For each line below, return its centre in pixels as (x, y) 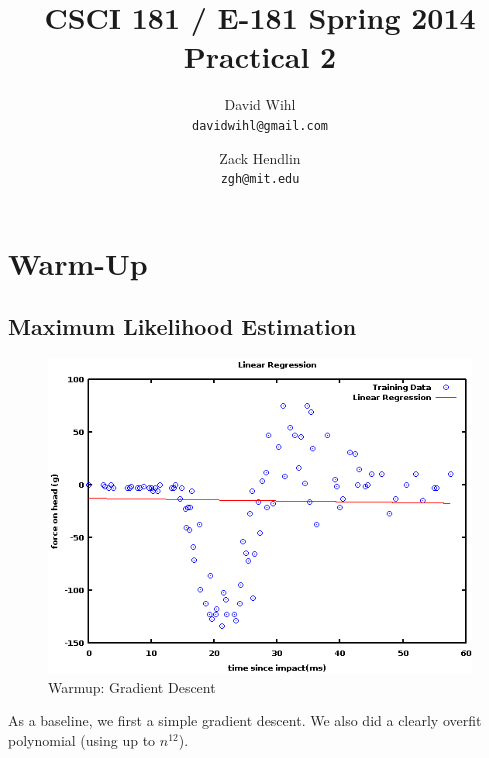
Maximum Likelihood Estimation (182, 326)
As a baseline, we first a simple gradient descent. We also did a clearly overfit (245, 720)
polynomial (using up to (82, 739)
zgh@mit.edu (260, 179)
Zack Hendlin (260, 157)
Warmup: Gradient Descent (132, 686)
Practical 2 (260, 56)
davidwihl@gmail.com (260, 125)
